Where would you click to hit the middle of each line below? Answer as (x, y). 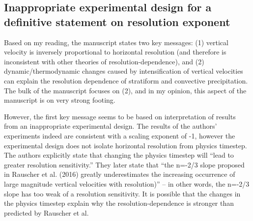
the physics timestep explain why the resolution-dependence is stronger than (119, 203)
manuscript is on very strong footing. (60, 100)
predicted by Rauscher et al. (46, 212)
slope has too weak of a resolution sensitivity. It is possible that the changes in (122, 193)
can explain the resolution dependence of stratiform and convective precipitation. (126, 80)
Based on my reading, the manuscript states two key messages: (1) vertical (116, 42)
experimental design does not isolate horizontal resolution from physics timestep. (126, 145)
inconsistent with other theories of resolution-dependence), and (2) (104, 61)
